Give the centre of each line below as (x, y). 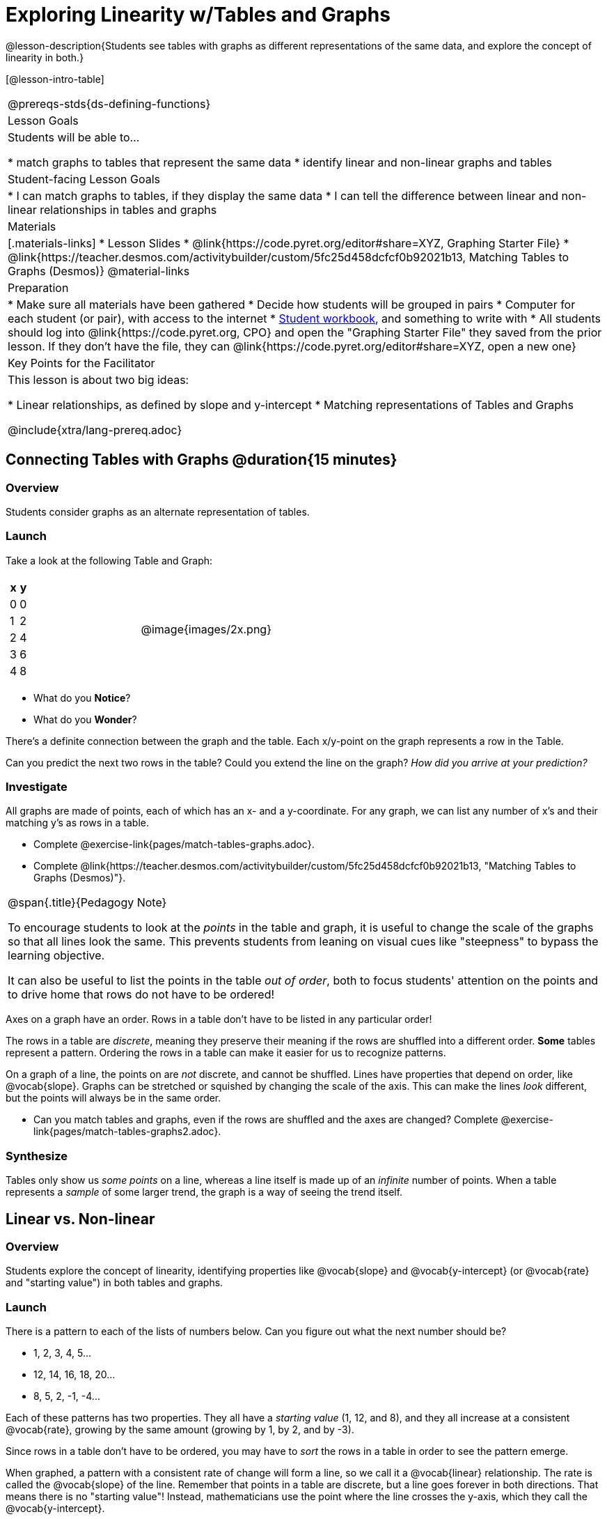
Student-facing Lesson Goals (84, 179)
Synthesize (37, 1156)
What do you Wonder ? (85, 719)
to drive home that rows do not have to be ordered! (141, 995)
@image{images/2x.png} (206, 629)
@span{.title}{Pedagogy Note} (87, 903)
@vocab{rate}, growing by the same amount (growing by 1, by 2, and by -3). (180, 1430)
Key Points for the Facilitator (81, 363)
